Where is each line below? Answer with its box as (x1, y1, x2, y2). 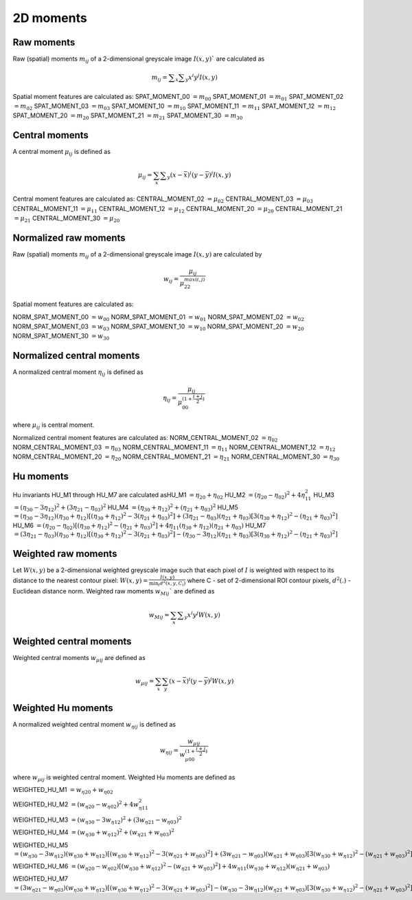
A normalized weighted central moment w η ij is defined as (12, 720, 176, 730)
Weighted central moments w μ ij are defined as (12, 654, 146, 663)
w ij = (163, 275, 179, 285)
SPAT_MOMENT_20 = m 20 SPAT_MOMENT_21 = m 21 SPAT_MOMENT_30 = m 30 (12, 111, 243, 122)
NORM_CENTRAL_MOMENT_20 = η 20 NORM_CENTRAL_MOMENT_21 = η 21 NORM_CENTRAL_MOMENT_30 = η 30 (12, 452, 340, 463)
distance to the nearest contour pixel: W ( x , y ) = (12, 576, 148, 584)
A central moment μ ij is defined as (12, 148, 111, 157)
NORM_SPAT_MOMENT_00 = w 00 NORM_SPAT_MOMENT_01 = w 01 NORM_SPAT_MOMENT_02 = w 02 (12, 313, 305, 322)
